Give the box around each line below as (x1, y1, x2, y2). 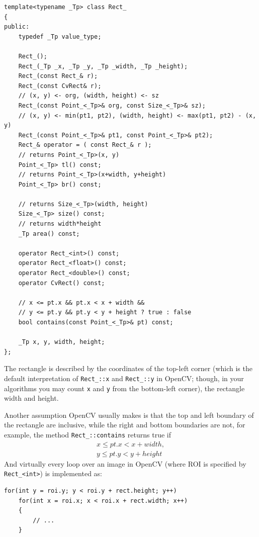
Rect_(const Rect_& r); (18, 72, 98, 80)
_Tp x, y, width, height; (18, 338, 105, 346)
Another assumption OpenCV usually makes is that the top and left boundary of (4, 409, 254, 420)
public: (4, 23, 30, 31)
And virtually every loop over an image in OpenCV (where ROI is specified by (4, 458, 246, 469)
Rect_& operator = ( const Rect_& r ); (18, 141, 152, 149)
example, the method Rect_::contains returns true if (4, 429, 171, 440)
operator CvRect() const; (18, 279, 105, 287)
